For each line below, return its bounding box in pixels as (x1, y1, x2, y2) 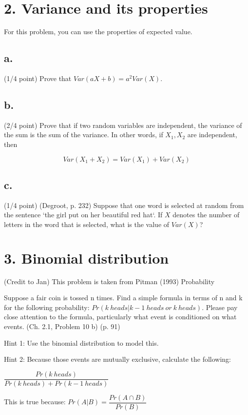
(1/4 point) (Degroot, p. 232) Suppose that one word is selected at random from (4, 200, 244, 210)
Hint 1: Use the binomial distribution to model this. (4, 337, 159, 348)
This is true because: (4, 396, 66, 407)
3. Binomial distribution (4, 248, 169, 268)
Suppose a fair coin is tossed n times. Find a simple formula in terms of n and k (4, 292, 243, 303)
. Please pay (202, 302, 238, 312)
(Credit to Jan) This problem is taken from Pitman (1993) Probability (4, 276, 215, 286)
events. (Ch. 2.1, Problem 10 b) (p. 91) (4, 321, 120, 331)
